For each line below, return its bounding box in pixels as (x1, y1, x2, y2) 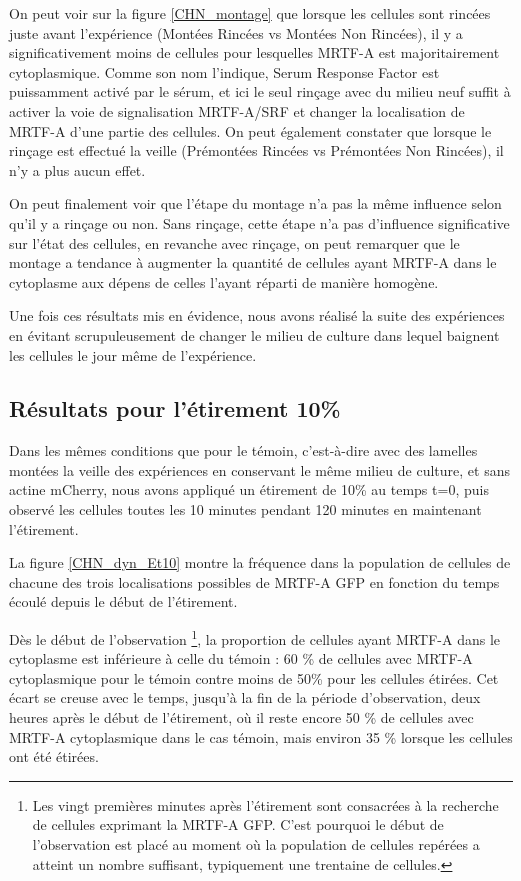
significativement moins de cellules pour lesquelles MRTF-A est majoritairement (9, 42, 500, 63)
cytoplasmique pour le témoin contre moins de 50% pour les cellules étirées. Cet (9, 667, 499, 688)
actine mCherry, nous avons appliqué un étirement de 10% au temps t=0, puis (9, 479, 489, 500)
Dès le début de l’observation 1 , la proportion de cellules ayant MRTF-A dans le (9, 626, 501, 649)
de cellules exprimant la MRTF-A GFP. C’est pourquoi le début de (32, 814, 444, 835)
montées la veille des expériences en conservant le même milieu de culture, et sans (9, 459, 510, 480)
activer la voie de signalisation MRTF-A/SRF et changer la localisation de (9, 100, 465, 121)
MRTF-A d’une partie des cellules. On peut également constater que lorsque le (9, 120, 492, 141)
